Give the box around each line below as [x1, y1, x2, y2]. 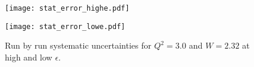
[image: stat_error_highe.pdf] [5, 4, 130, 12]
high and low [5, 50, 52, 63]
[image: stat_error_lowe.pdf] [5, 22, 125, 31]
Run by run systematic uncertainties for [5, 39, 151, 52]
